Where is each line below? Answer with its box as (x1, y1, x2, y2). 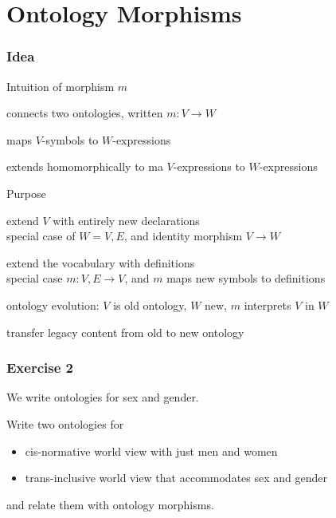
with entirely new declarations (53, 212, 200, 228)
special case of (6, 227, 76, 244)
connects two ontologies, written (6, 105, 163, 121)
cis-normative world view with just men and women (25, 442, 278, 459)
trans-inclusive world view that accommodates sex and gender (25, 469, 327, 486)
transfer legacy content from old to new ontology (6, 323, 244, 340)
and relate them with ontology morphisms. (6, 496, 214, 512)
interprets (244, 296, 291, 313)
